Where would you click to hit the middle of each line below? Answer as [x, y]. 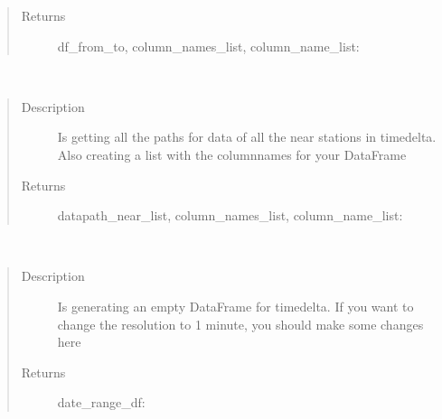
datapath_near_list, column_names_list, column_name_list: [230, 215]
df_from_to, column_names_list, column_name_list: [208, 46]
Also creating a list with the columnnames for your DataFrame [232, 154]
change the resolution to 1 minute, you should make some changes [240, 324]
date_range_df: [101, 402]
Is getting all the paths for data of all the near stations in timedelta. [247, 137]
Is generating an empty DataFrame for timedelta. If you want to [235, 306]
